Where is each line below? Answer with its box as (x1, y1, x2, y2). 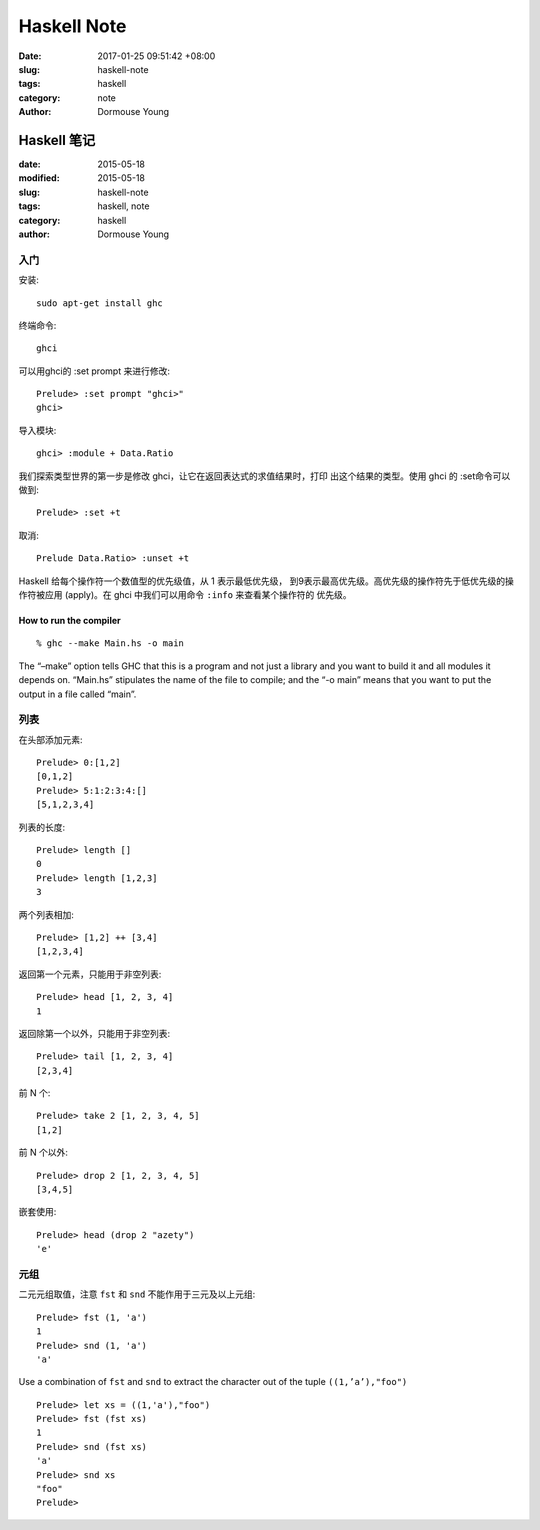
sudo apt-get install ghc (36, 297, 164, 309)
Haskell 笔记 (18, 131, 96, 149)
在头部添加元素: (18, 733, 84, 745)
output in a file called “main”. (18, 688, 137, 700)
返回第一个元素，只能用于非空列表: (18, 968, 162, 980)
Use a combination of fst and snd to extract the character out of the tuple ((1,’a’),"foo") (18, 1376, 408, 1388)
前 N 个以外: (18, 1146, 69, 1159)
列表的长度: (18, 821, 66, 833)
